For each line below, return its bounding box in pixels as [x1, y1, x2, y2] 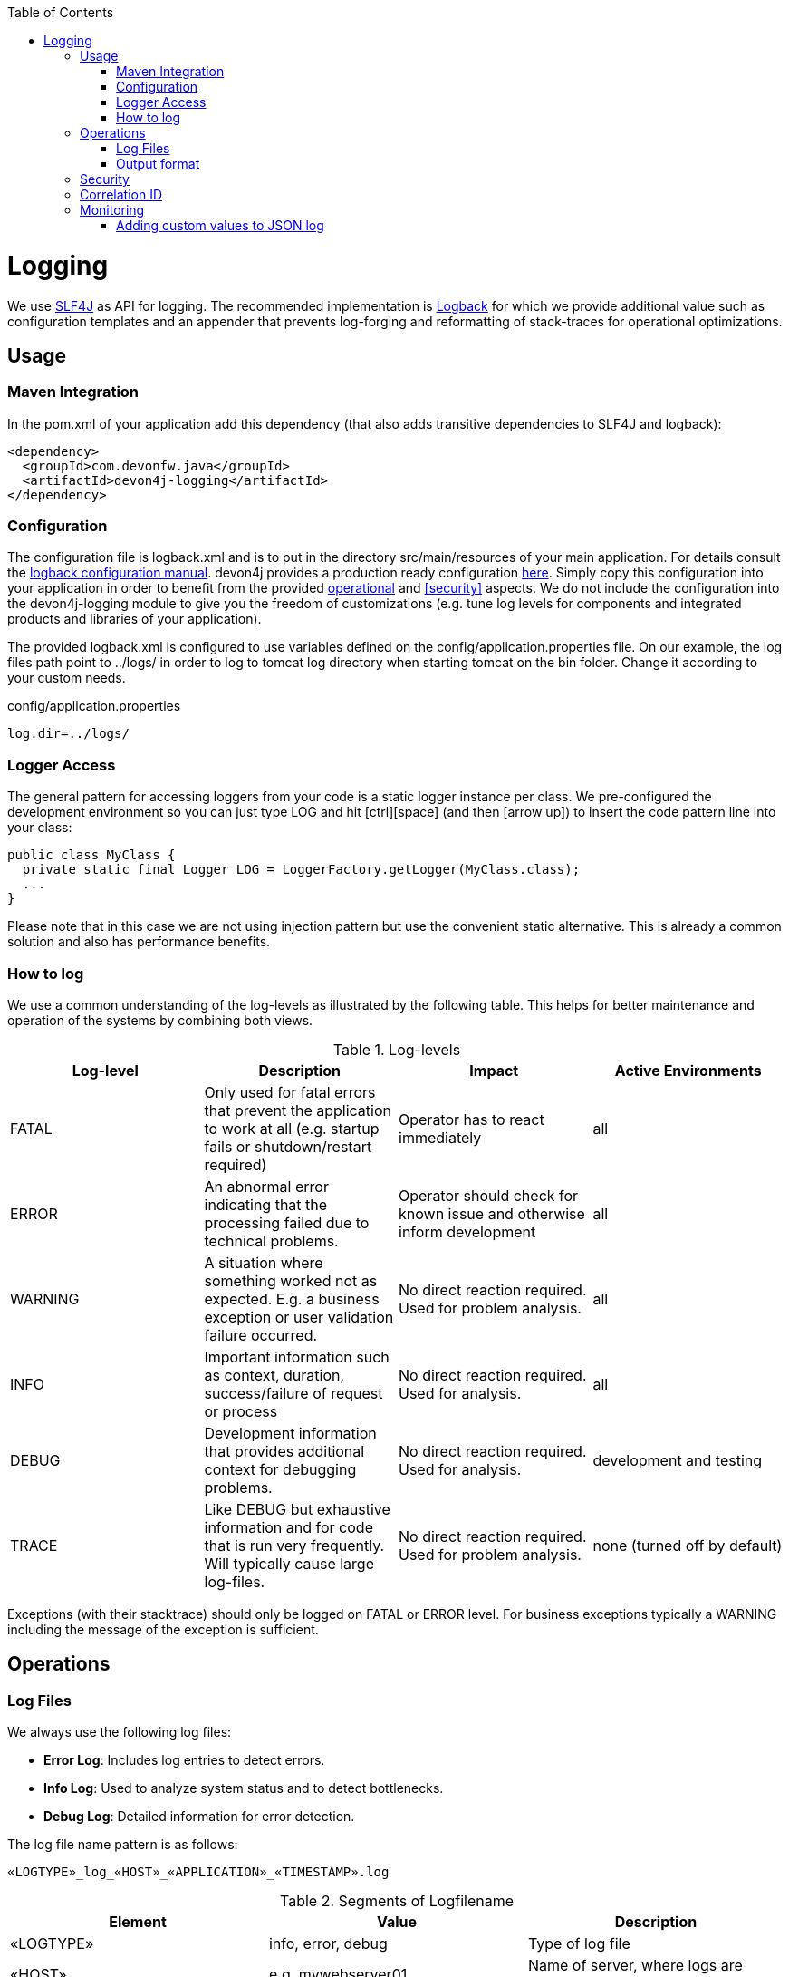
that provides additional [204, 1441, 365, 1460]
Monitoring [80, 202, 145, 218]
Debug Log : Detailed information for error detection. [43, 1808, 355, 1825]
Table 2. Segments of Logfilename [280, 1892, 514, 1911]
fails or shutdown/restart [204, 1137, 372, 1156]
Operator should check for [399, 1186, 579, 1205]
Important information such [204, 1347, 390, 1366]
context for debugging [204, 1459, 357, 1478]
